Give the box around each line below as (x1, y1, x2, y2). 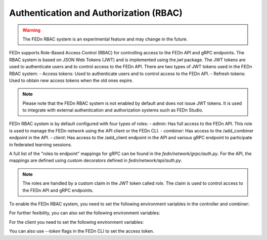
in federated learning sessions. (9, 141, 72, 148)
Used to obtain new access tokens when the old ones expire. (9, 77, 133, 83)
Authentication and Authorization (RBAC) (9, 7, 183, 18)
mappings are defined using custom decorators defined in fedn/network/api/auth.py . (9, 158, 182, 163)
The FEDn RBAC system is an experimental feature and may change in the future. (22, 36, 188, 42)
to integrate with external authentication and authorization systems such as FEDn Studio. (22, 107, 204, 113)
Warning (22, 27, 41, 33)
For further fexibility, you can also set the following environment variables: (9, 210, 160, 216)
